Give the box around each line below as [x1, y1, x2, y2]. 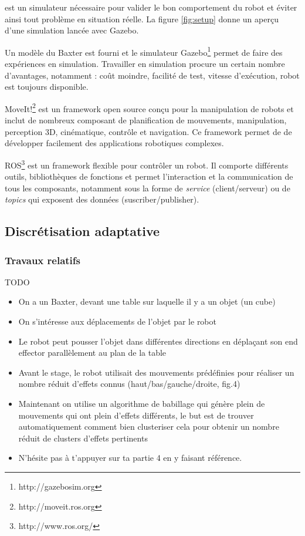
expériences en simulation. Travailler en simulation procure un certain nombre [5, 58, 285, 70]
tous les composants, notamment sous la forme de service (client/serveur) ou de [5, 181, 290, 194]
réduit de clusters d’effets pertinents [18, 432, 148, 444]
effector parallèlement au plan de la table [18, 346, 167, 359]
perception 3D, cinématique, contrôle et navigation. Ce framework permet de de [5, 125, 292, 137]
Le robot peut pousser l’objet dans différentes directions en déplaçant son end [18, 335, 298, 347]
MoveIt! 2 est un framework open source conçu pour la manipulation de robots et [5, 100, 294, 114]
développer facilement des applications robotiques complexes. [5, 137, 224, 149]
